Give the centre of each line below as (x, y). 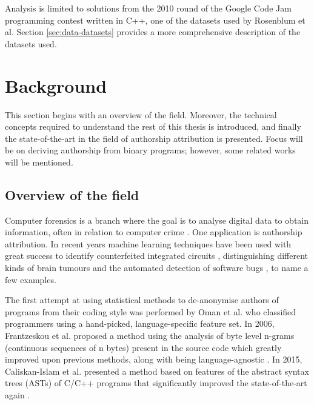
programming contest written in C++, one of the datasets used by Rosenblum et (155, 20)
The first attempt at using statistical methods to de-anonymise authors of (142, 300)
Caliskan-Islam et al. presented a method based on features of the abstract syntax (157, 371)
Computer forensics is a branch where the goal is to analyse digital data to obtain (157, 220)
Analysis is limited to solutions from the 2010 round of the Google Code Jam (148, 8)
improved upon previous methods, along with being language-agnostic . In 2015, (154, 359)
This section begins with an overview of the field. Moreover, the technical (141, 114)
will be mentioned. (39, 162)
